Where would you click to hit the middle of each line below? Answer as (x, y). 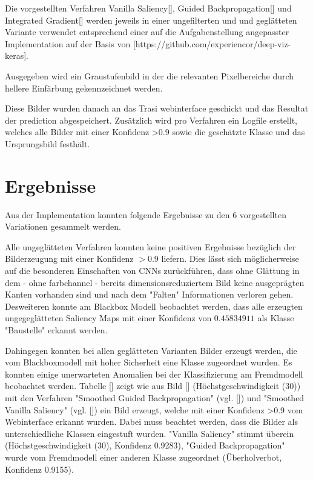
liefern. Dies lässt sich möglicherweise (230, 258)
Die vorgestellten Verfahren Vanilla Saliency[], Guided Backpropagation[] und (148, 8)
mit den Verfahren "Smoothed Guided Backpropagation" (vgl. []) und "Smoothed (155, 397)
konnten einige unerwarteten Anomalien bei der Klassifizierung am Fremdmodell (154, 374)
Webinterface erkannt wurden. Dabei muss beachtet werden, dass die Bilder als (151, 422)
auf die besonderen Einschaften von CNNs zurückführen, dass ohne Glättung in (152, 271)
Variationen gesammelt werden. (63, 226)
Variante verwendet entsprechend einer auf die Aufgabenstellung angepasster (147, 32)
